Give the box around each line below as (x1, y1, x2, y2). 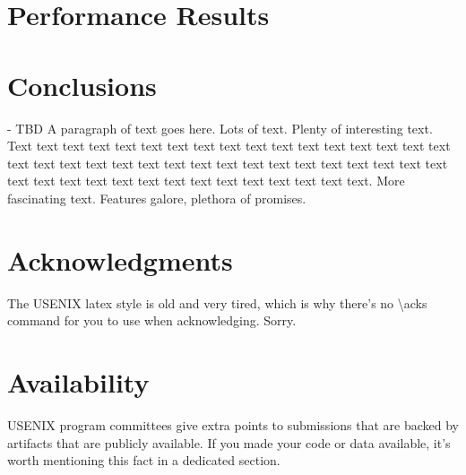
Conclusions (7, 66, 157, 103)
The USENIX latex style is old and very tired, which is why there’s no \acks (7, 293, 427, 312)
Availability (7, 363, 150, 400)
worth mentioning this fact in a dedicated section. (7, 451, 280, 470)
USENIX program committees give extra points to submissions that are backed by (7, 415, 459, 434)
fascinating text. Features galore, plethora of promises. (7, 188, 306, 207)
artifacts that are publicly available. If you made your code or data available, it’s (7, 433, 451, 452)
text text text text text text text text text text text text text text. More (7, 171, 405, 190)
